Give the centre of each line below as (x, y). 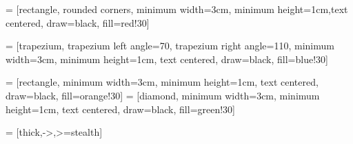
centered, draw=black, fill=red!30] (78, 22)
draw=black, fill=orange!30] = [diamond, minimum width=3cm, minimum (163, 95)
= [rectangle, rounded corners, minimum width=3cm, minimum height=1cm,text (177, 9)
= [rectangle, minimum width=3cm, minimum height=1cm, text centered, (162, 82)
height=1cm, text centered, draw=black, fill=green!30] (121, 109)
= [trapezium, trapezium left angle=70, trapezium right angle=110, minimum (170, 46)
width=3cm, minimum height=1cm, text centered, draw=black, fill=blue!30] (167, 59)
